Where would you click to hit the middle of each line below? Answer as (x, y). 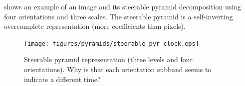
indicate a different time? (62, 79)
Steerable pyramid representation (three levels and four (108, 59)
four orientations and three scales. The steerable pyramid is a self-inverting (119, 16)
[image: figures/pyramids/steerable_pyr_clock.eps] (112, 43)
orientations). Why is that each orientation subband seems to (118, 69)
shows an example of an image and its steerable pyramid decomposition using (122, 6)
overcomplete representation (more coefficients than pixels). (95, 26)
